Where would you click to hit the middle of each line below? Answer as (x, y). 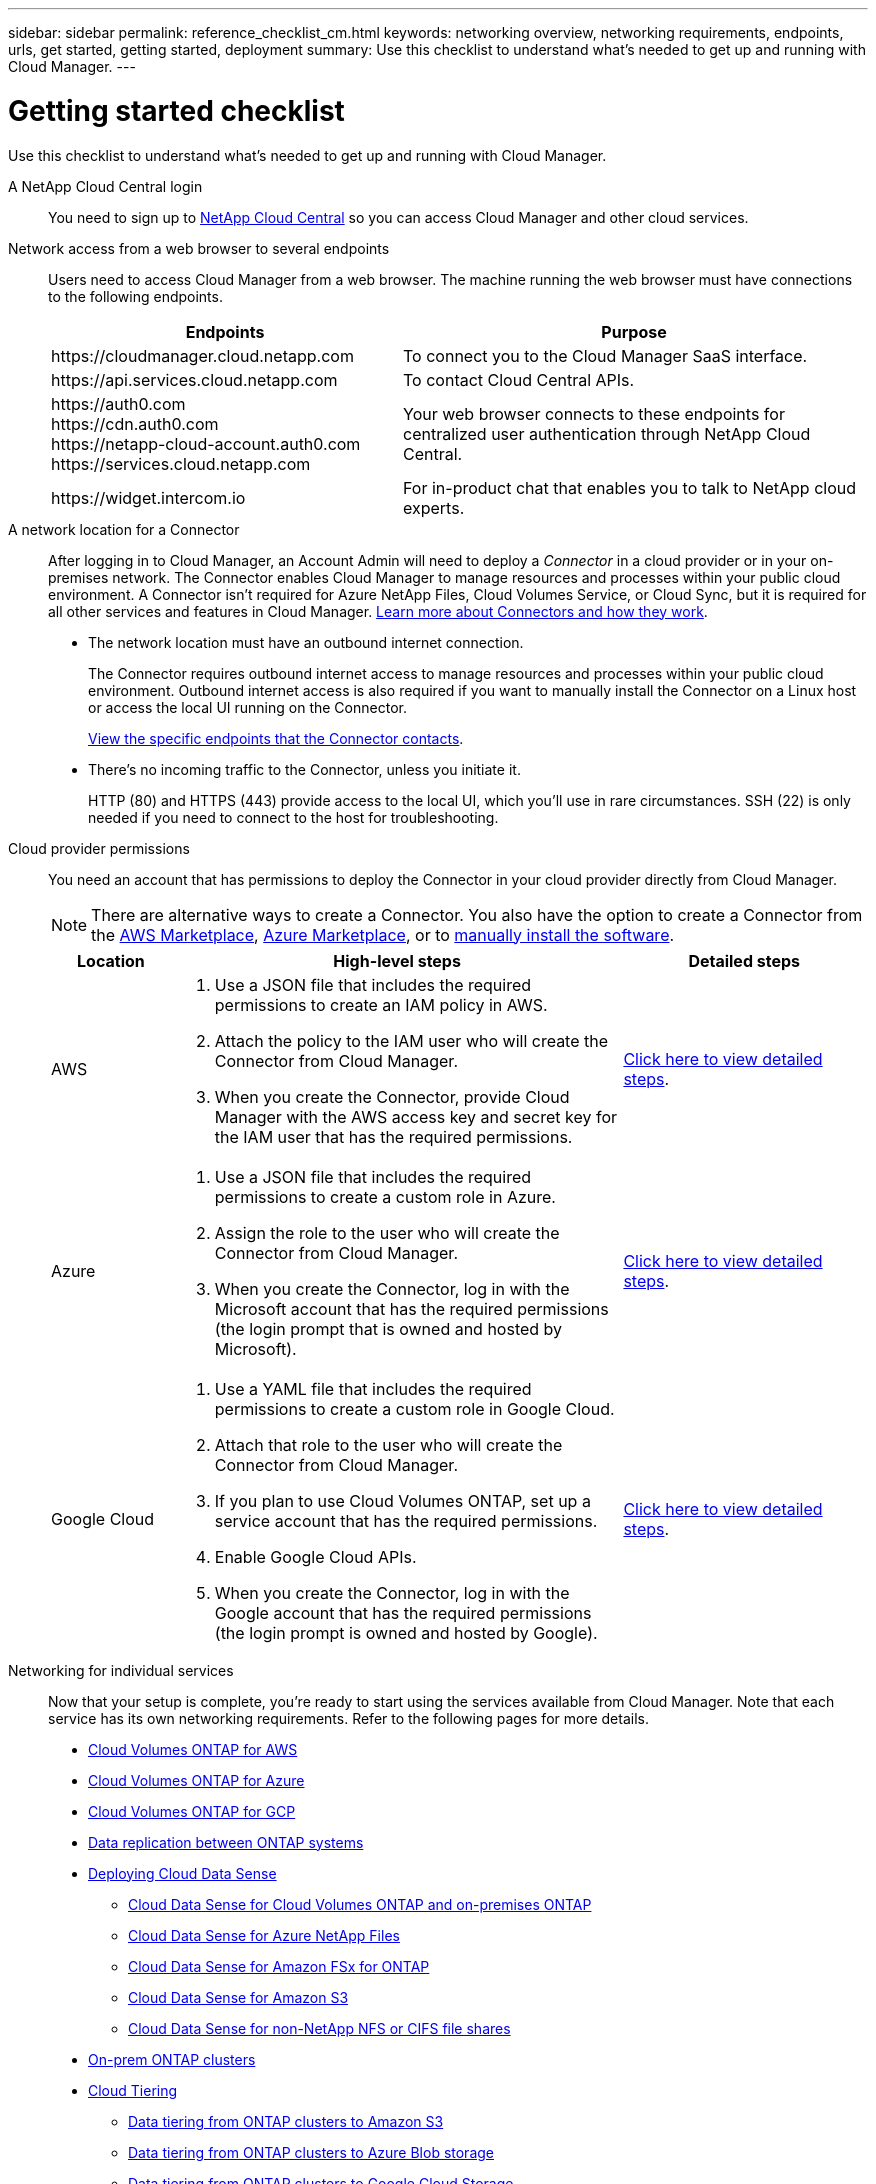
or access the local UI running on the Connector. (247, 707)
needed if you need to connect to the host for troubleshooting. (293, 817)
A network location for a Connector (124, 529)
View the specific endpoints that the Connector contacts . (276, 738)
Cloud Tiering (133, 2090)
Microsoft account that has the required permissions (411, 1308)
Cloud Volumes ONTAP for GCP (192, 1811)
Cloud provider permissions (99, 848)
